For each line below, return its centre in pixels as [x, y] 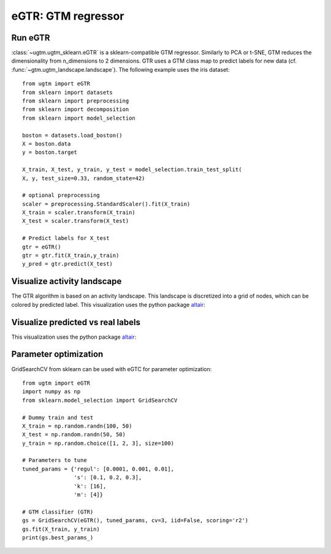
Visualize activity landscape [67, 281]
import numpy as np [51, 392]
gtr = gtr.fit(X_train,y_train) [71, 256]
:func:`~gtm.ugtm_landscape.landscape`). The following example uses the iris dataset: [120, 69]
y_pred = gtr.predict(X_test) [68, 264]
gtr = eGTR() [42, 247]
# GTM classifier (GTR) [58, 512]
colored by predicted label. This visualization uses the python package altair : [108, 304]
